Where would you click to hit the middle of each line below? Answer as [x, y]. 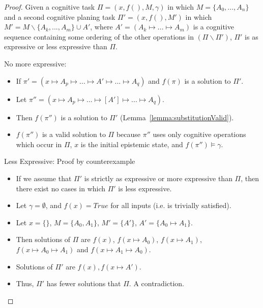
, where [101, 27]
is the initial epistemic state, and [132, 144]
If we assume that [44, 178]
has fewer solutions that [84, 283]
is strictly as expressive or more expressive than [158, 178]
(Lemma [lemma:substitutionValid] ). [177, 117]
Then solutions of [43, 239]
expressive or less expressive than [56, 46]
